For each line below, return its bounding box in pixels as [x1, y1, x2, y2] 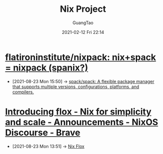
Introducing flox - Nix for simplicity [5, 106, 152, 117]
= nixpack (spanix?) [5, 62, 88, 73]
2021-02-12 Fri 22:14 [61, 29, 105, 35]
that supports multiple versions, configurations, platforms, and [12, 84, 139, 90]
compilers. [12, 89, 34, 94]
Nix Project [60, 3, 106, 15]
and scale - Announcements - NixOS [5, 117, 159, 127]
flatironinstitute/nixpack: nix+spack [5, 52, 157, 62]
